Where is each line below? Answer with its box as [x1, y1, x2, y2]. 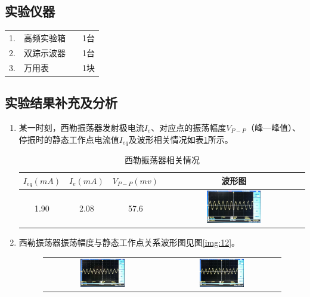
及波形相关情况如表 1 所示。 [128, 133, 233, 145]
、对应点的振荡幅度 [151, 121, 227, 133]
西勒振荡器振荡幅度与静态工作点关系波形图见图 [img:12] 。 [18, 236, 240, 249]
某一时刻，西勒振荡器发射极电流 [18, 121, 144, 133]
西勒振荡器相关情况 [124, 153, 200, 166]
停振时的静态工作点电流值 [18, 133, 119, 145]
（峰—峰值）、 [246, 121, 300, 133]
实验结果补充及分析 [5, 93, 117, 112]
